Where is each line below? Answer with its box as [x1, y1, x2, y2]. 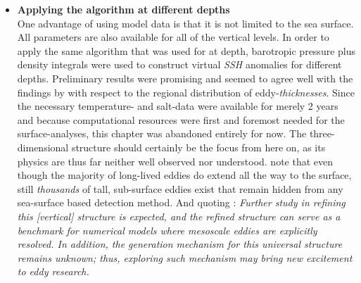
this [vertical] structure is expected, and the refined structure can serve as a [17, 208, 341, 223]
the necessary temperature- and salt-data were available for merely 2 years [17, 99, 338, 113]
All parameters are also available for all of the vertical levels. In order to [17, 30, 329, 44]
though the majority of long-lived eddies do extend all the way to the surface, [17, 168, 352, 182]
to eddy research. [17, 264, 89, 279]
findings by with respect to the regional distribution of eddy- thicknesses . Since [17, 84, 355, 99]
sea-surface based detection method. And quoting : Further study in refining [17, 195, 346, 210]
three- [309, 126, 335, 141]
